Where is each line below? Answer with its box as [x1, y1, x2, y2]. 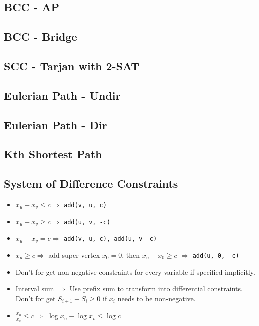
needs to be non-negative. [117, 293, 196, 303]
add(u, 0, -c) [192, 252, 239, 259]
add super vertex [48, 249, 100, 260]
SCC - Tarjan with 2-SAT [4, 58, 140, 73]
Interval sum [15, 283, 54, 294]
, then [122, 249, 140, 260]
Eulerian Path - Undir [4, 87, 121, 103]
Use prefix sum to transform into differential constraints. [69, 283, 243, 294]
